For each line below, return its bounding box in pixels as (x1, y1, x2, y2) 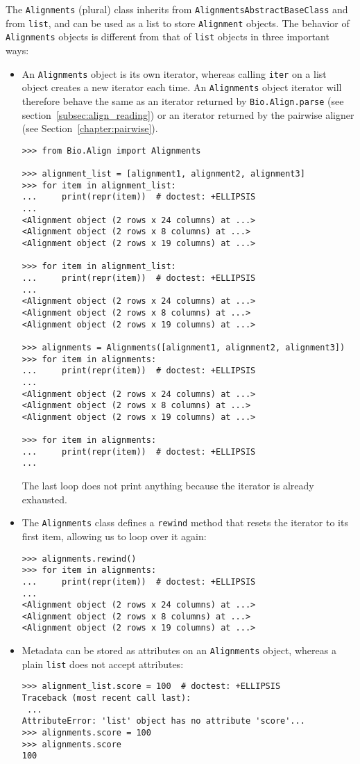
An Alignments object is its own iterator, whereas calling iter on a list (22, 66, 327, 81)
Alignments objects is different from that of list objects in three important (6, 29, 329, 44)
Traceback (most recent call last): (22, 693, 191, 704)
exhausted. (22, 491, 67, 506)
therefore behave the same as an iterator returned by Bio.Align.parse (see (22, 93, 344, 108)
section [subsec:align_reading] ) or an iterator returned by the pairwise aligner (22, 107, 354, 122)
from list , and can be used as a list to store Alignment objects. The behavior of (6, 15, 350, 30)
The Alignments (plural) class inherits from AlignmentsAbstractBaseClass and (6, 2, 348, 16)
